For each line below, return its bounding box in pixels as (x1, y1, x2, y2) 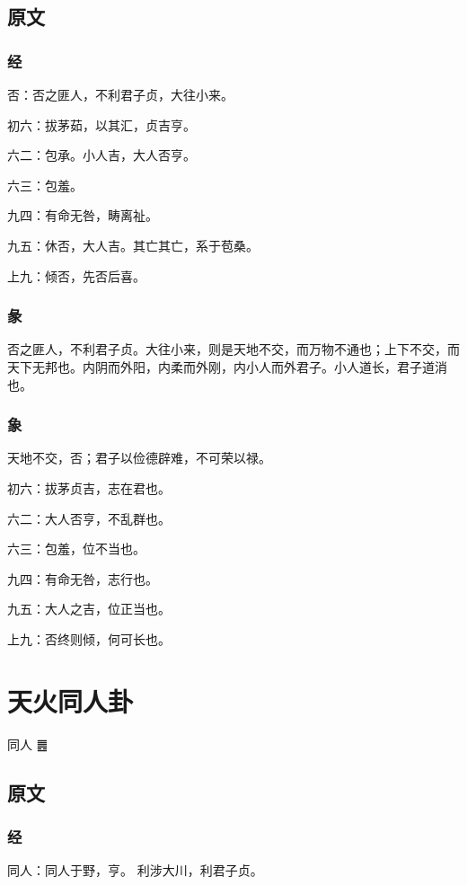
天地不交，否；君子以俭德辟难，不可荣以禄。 (7, 448, 271, 467)
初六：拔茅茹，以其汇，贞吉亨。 (7, 115, 196, 134)
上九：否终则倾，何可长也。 (7, 629, 171, 648)
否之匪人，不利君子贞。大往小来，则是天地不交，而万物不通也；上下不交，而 (7, 340, 460, 358)
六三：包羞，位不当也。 (7, 539, 145, 558)
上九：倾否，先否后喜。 (7, 266, 145, 285)
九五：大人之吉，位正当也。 (7, 599, 171, 618)
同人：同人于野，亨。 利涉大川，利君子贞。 (7, 861, 263, 880)
